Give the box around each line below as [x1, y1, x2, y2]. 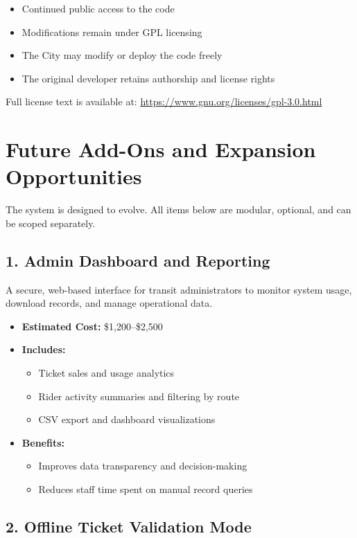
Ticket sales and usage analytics [38, 366, 175, 380]
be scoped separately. [6, 215, 96, 230]
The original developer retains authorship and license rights [21, 71, 275, 85]
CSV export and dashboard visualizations [38, 412, 216, 427]
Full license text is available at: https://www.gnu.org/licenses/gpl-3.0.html [6, 94, 322, 109]
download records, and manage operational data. [6, 296, 213, 310]
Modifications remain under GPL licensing [21, 24, 202, 39]
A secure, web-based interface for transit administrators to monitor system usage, [6, 282, 352, 296]
